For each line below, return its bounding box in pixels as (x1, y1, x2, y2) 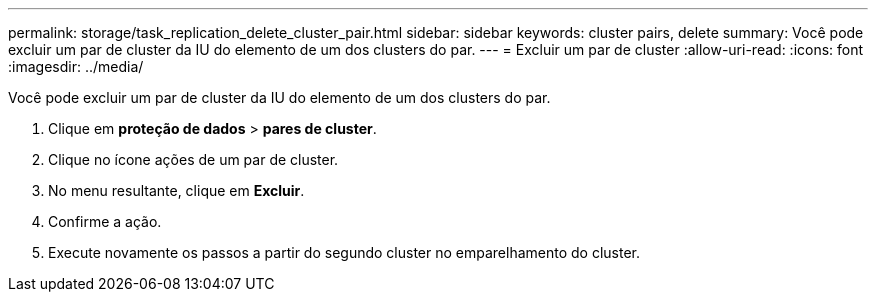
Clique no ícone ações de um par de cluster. (48, 151, 339, 168)
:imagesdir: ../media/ (8, 58, 144, 75)
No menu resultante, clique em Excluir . (48, 182, 305, 199)
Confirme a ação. (48, 213, 162, 230)
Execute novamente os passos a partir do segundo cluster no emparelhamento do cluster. (48, 244, 641, 261)
